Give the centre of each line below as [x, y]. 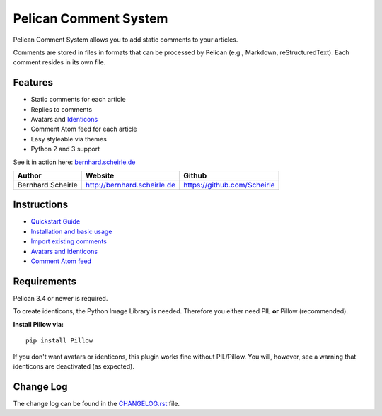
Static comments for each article [79, 100]
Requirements [45, 281]
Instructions [41, 205]
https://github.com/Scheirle [229, 185]
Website [100, 175]
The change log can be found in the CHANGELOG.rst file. [97, 403]
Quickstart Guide [56, 221]
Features [33, 82]
